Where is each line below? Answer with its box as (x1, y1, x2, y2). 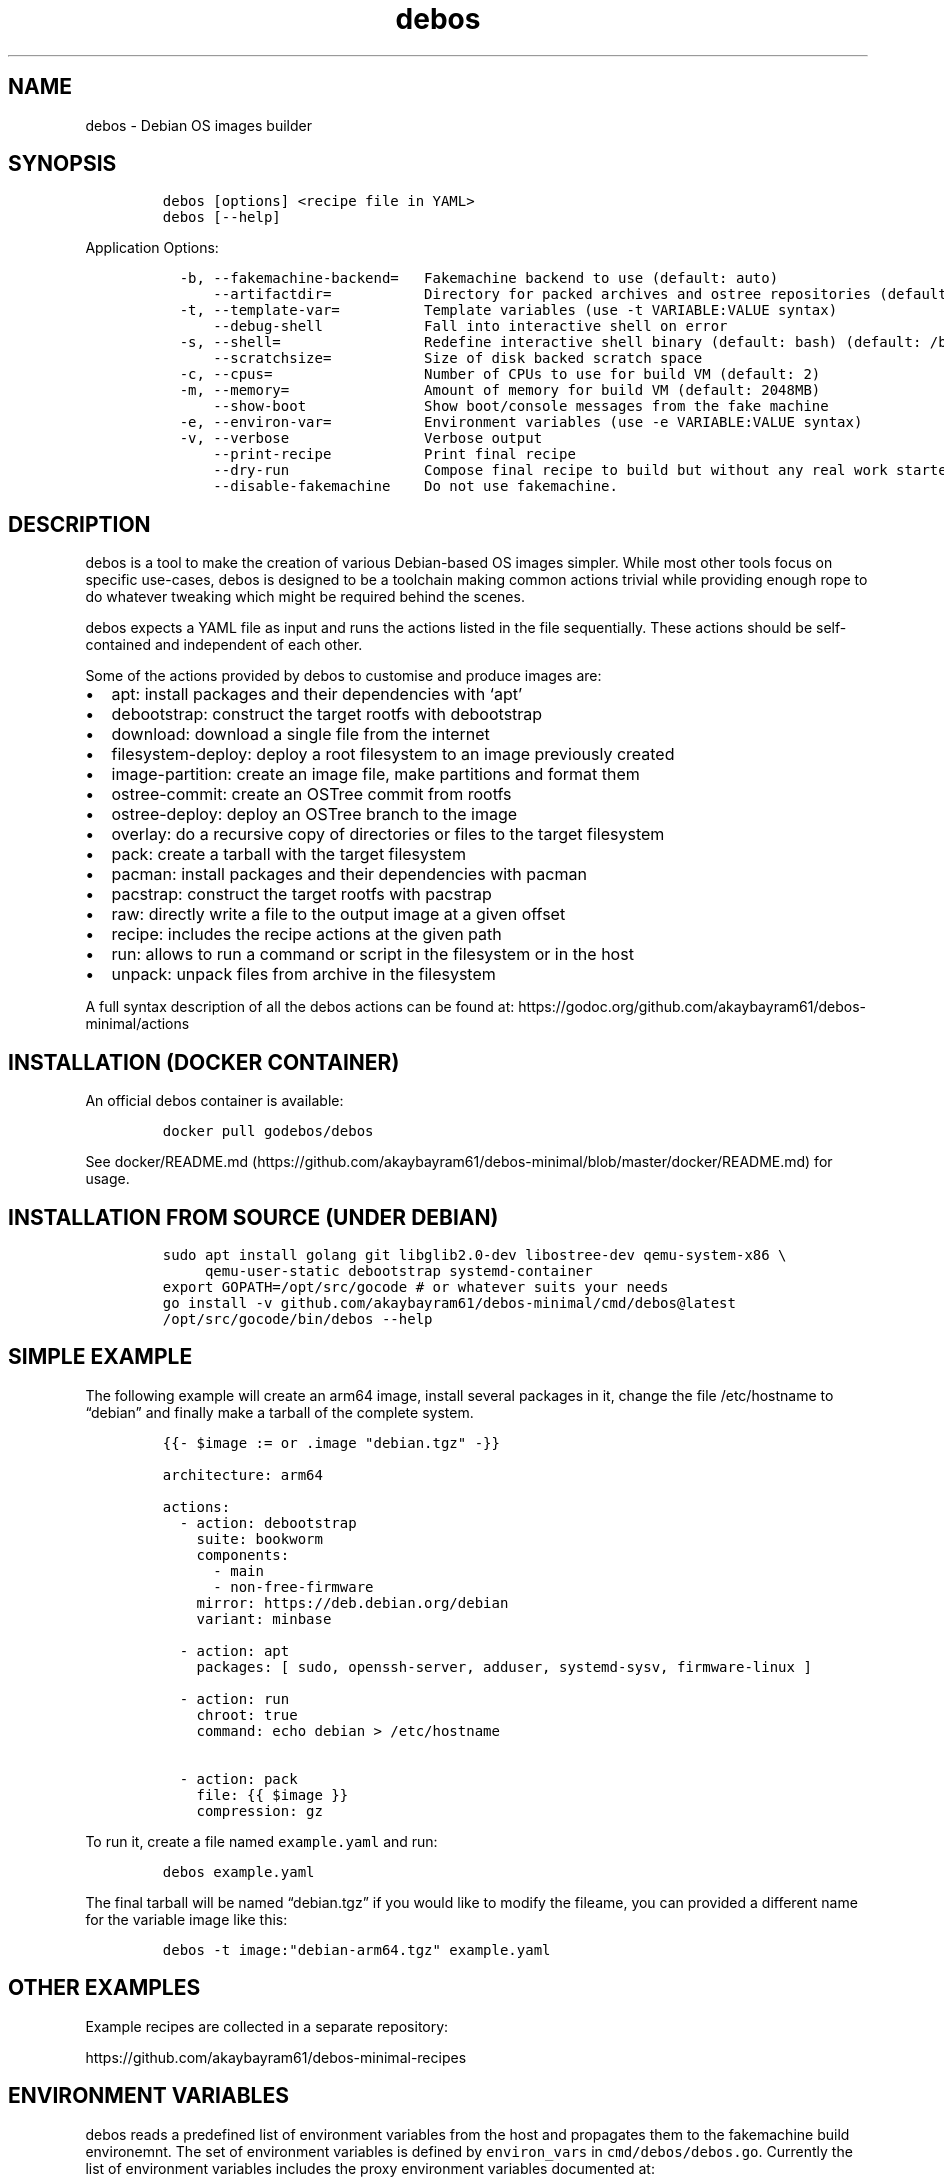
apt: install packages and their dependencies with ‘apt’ (111, 684, 523, 705)
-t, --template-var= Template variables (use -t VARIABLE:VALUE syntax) (179, 302, 838, 319)
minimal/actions (85, 1015, 190, 1033)
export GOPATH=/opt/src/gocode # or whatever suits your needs (162, 1278, 669, 1295)
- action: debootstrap (179, 1514, 357, 1531)
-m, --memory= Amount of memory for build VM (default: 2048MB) (179, 382, 821, 399)
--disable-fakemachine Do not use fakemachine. (213, 478, 618, 495)
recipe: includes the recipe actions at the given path (111, 924, 502, 945)
